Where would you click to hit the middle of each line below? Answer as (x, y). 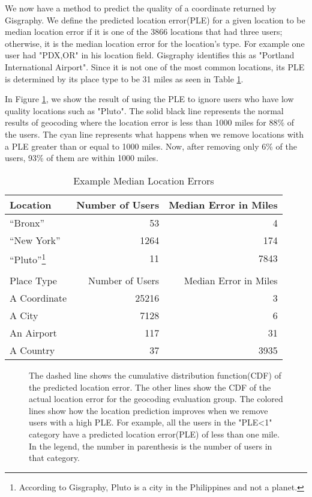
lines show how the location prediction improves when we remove (148, 410)
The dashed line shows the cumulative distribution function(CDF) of (155, 375)
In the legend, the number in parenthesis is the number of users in (151, 446)
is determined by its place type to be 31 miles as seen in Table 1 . (124, 78)
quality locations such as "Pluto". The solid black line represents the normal (144, 110)
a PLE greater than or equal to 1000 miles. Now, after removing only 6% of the (151, 146)
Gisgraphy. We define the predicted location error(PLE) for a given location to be (155, 20)
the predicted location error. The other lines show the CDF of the (150, 387)
